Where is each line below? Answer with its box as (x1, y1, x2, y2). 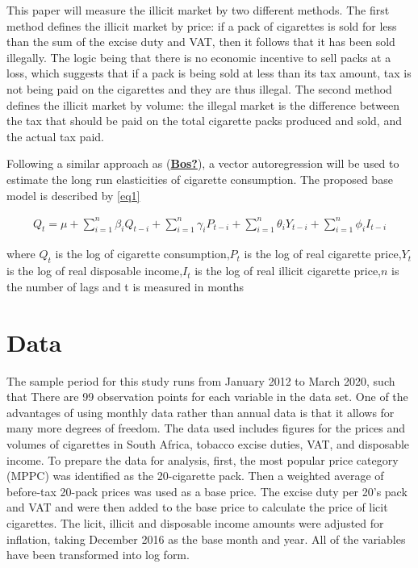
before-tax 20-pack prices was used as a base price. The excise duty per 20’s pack (6, 482, 408, 499)
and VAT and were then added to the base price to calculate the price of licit (6, 499, 388, 516)
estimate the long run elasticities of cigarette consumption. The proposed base (6, 170, 393, 187)
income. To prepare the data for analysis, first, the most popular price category (6, 451, 399, 468)
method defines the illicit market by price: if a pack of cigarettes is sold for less (6, 17, 397, 34)
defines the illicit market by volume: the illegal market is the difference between (6, 96, 400, 113)
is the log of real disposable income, (6, 262, 183, 279)
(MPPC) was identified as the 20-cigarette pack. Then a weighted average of (6, 467, 384, 484)
